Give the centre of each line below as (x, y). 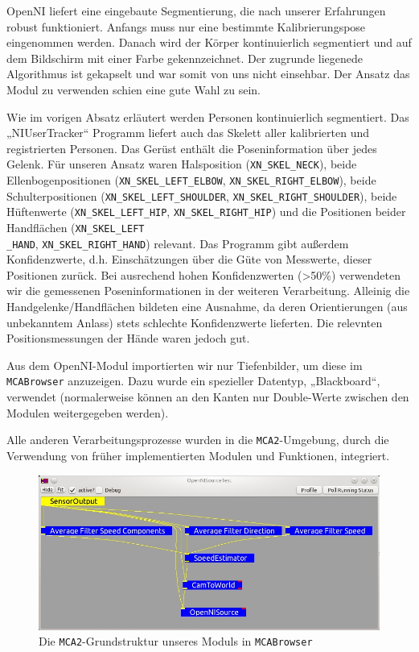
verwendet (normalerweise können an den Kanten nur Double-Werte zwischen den (208, 397)
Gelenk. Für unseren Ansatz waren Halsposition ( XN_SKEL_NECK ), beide (182, 164)
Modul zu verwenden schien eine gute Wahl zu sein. (134, 89)
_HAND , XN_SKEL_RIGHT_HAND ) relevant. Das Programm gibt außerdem (178, 243)
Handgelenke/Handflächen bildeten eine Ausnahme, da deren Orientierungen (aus (207, 307)
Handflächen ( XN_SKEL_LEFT (76, 227)
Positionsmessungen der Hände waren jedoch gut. (128, 338)
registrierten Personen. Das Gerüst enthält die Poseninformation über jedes (192, 148)
